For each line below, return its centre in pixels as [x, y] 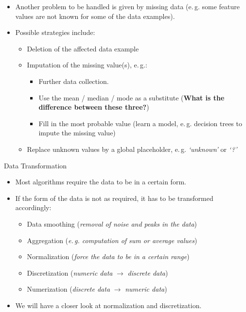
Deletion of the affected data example [83, 48]
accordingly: [33, 207]
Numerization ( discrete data [69, 289]
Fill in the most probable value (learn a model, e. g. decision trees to [140, 123]
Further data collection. [74, 81]
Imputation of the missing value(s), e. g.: [87, 65]
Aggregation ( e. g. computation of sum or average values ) [112, 240]
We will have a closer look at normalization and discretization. [108, 305]
